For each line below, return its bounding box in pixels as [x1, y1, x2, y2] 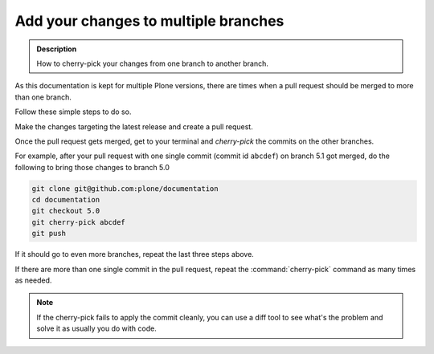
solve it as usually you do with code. [36, 323, 157, 333]
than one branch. [14, 92, 72, 102]
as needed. [14, 275, 52, 285]
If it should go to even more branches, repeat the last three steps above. [14, 250, 255, 259]
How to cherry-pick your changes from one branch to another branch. [36, 59, 269, 68]
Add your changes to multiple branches [14, 12, 285, 30]
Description [36, 44, 77, 54]
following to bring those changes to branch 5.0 [14, 162, 170, 172]
